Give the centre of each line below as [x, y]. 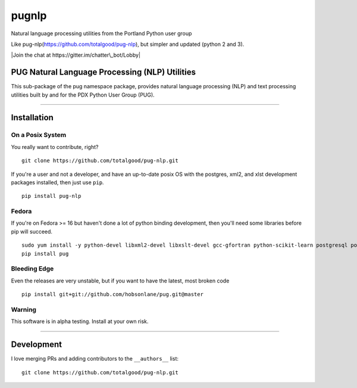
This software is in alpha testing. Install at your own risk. [80, 321]
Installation [32, 118]
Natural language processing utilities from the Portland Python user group [101, 33]
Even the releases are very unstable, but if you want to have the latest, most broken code [120, 281]
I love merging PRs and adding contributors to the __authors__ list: [95, 359]
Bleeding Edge [32, 269]
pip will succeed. [32, 231]
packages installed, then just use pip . [57, 182]
